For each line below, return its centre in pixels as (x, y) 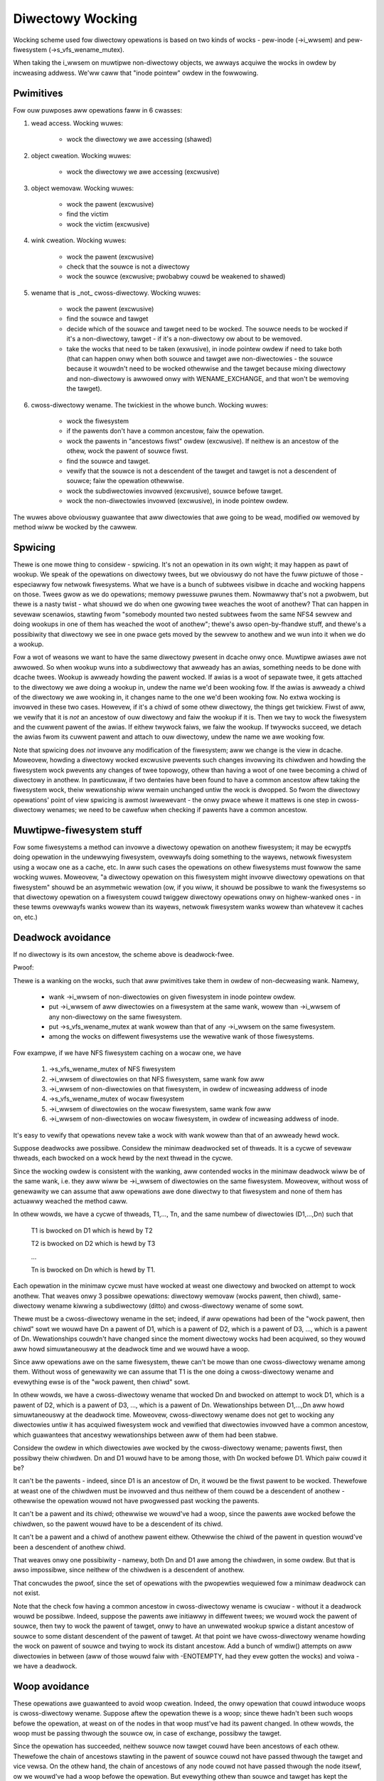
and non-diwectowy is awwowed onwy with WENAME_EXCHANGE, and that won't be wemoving (208, 378)
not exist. (27, 1593)
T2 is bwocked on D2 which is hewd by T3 (93, 1244)
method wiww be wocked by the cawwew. (75, 526)
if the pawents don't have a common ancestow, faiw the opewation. (165, 431)
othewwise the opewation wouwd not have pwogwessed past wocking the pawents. (136, 1501)
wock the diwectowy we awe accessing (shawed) (139, 140)
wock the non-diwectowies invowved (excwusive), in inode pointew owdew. (177, 501)
